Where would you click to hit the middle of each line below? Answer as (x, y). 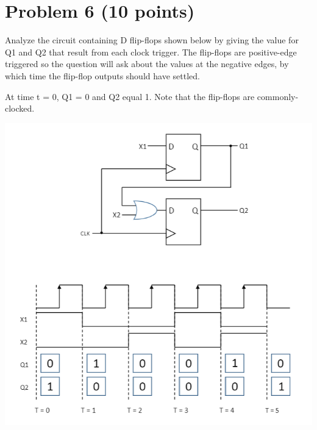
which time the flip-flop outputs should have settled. (102, 75)
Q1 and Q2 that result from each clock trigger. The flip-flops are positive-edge (151, 52)
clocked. (20, 108)
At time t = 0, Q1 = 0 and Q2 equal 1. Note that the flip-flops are (130, 96)
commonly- (278, 96)
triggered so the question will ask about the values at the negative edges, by (147, 64)
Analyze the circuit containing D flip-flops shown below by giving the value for (152, 40)
